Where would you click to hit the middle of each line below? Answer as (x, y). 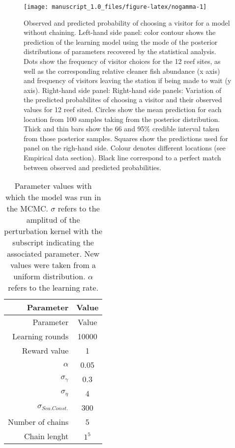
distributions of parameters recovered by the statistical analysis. (120, 51)
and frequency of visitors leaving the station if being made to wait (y (128, 80)
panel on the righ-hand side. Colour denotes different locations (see (125, 148)
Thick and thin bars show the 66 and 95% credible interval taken (122, 129)
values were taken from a (53, 265)
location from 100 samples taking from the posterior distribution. (122, 119)
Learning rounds (41, 336)
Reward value (45, 351)
